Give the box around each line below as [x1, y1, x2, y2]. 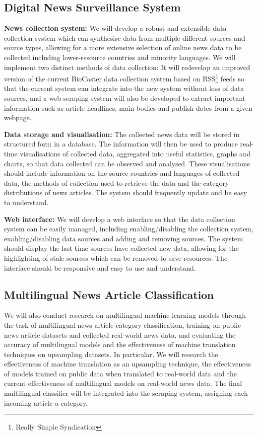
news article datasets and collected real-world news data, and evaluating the [4, 329, 236, 340]
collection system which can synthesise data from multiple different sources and [4, 32, 245, 43]
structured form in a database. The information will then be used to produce [4, 139, 238, 149]
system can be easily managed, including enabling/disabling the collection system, [4, 223, 254, 234]
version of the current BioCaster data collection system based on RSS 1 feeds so [4, 72, 245, 83]
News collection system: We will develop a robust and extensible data [4, 23, 227, 33]
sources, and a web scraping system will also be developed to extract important [4, 93, 246, 103]
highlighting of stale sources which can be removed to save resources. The [4, 252, 228, 263]
